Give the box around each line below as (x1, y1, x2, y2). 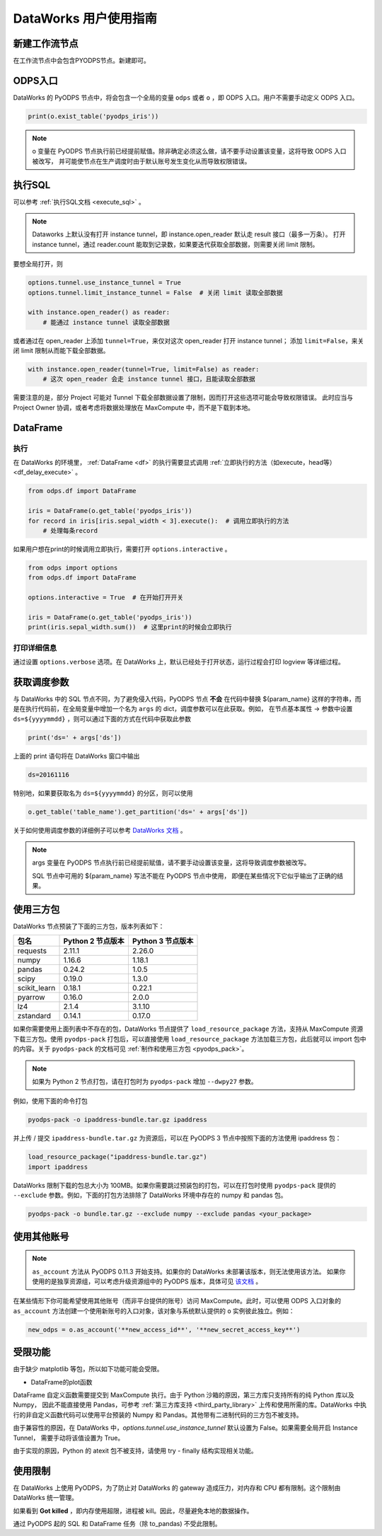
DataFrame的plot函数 (30, 1378, 93, 1386)
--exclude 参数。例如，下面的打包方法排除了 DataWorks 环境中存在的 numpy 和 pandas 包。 (13, 1191, 287, 1199)
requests (17, 946, 47, 956)
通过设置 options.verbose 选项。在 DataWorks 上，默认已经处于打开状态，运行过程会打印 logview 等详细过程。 (13, 658, 345, 666)
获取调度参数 (13, 676, 69, 688)
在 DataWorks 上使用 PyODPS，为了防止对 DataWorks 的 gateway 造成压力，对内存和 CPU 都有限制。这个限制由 (13, 1483, 341, 1492)
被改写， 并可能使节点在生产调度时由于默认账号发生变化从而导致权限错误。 (32, 156, 251, 166)
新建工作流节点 (13, 37, 79, 50)
